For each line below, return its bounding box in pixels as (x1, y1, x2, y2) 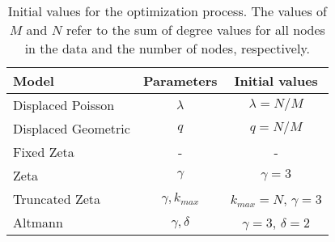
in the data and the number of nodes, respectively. (24, 39, 310, 57)
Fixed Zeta (13, 142, 74, 161)
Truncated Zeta (13, 189, 101, 208)
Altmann (13, 213, 63, 231)
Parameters (142, 71, 218, 90)
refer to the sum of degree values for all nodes (66, 20, 325, 39)
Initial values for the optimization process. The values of (7, 2, 327, 20)
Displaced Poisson (13, 96, 115, 114)
